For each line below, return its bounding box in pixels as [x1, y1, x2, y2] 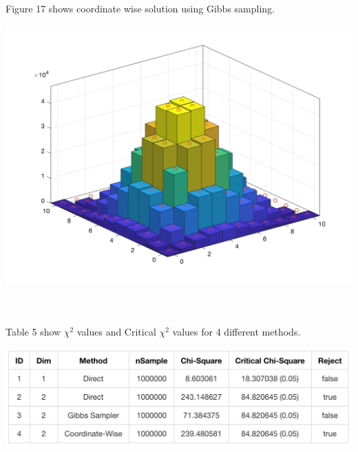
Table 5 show [6, 324, 61, 338]
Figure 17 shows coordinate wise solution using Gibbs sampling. [6, 1, 275, 15]
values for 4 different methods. [172, 324, 301, 338]
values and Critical [76, 324, 156, 338]
